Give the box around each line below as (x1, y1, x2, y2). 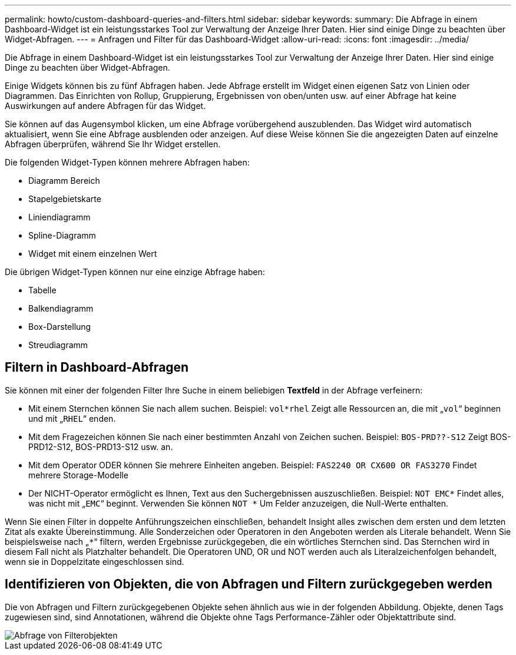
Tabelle (28, 285, 57, 295)
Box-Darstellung (28, 322, 91, 332)
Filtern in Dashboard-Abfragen (5, 360, 189, 375)
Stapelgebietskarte (28, 194, 101, 204)
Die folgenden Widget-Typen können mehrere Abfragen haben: (5, 157, 250, 167)
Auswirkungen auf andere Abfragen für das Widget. (5, 101, 206, 111)
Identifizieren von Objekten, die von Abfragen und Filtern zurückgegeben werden (5, 577, 492, 592)
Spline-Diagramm (28, 230, 96, 240)
